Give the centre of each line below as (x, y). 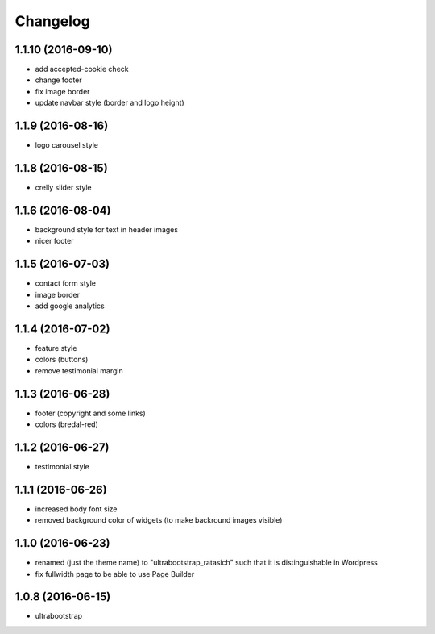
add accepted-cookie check (82, 69)
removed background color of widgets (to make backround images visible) (159, 520)
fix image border (62, 91)
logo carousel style (67, 145)
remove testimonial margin (79, 370)
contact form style (66, 283)
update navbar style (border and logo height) (110, 103)
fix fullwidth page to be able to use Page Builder (115, 574)
